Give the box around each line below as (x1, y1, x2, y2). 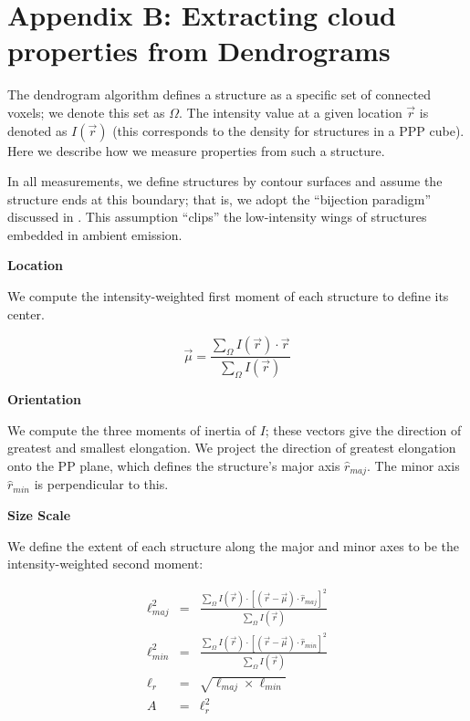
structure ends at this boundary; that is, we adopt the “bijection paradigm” (7, 189, 432, 208)
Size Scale (7, 505, 71, 524)
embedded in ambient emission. (7, 225, 183, 244)
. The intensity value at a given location (179, 102, 402, 121)
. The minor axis (367, 455, 460, 475)
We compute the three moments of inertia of (7, 420, 256, 439)
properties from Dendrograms (7, 32, 391, 69)
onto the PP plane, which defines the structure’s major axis (7, 455, 340, 475)
